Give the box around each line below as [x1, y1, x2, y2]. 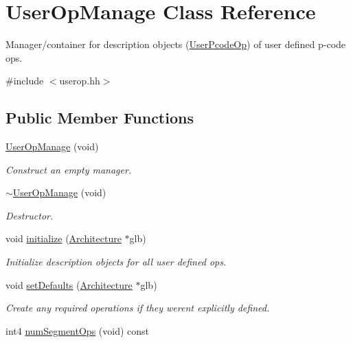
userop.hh [59, 73, 100, 88]
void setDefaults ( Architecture [5, 277, 133, 292]
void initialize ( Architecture [5, 231, 122, 246]
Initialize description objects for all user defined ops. [5, 255, 227, 269]
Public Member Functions [5, 107, 194, 128]
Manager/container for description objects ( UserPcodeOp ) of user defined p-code [5, 37, 346, 51]
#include [5, 73, 44, 88]
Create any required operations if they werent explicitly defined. [5, 300, 270, 315]
